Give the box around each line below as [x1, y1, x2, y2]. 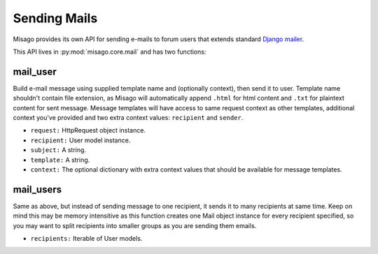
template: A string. [30, 156, 90, 164]
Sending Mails [13, 10, 98, 26]
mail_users [13, 184, 62, 195]
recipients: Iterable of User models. [30, 234, 143, 243]
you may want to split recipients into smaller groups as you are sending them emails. [13, 221, 257, 230]
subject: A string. [30, 146, 87, 154]
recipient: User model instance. [30, 136, 131, 144]
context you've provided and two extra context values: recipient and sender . [13, 114, 244, 122]
